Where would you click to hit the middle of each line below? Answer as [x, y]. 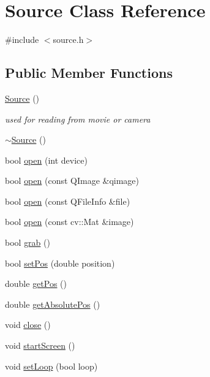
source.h [68, 40]
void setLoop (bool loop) [51, 366]
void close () [28, 325]
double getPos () [36, 284]
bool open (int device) [46, 160]
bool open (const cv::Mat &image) [69, 222]
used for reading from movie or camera [78, 119]
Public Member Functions [89, 73]
